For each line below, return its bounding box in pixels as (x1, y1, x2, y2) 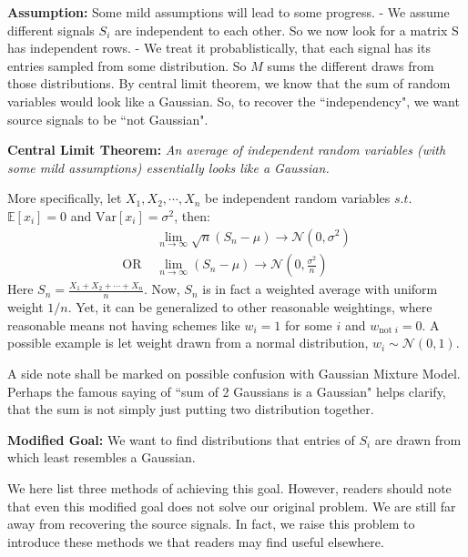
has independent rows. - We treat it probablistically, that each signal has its (7, 38, 431, 57)
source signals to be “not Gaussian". (7, 109, 209, 128)
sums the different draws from (267, 56, 434, 75)
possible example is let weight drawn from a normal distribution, (7, 333, 369, 352)
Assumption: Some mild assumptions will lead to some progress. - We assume (7, 3, 450, 21)
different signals (7, 20, 95, 39)
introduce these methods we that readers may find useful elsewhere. (7, 532, 384, 551)
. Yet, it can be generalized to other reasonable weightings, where (67, 298, 432, 317)
